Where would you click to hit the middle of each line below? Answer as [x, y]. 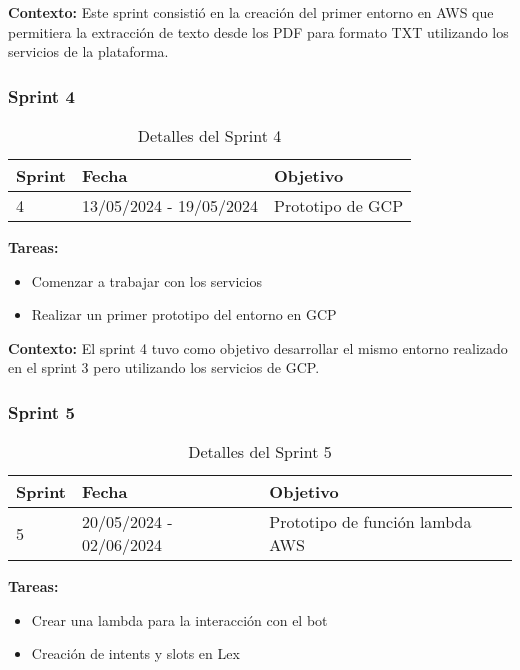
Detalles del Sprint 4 [209, 135]
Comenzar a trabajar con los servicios [146, 280]
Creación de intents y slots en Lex [135, 653]
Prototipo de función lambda [370, 522]
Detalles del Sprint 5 [260, 452]
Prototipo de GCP [339, 205]
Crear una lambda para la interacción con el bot [179, 619]
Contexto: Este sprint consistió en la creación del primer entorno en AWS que [251, 12]
